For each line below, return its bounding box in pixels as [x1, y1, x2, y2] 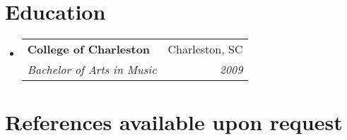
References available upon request [5, 108, 343, 136]
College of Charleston [27, 41, 151, 58]
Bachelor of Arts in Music [27, 61, 157, 78]
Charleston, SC [167, 41, 243, 58]
